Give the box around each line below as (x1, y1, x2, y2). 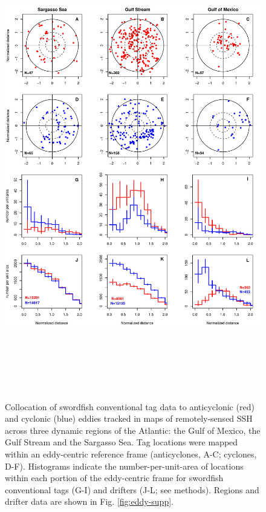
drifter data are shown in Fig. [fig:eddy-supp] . (5, 495, 174, 508)
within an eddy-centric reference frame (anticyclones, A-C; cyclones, (5, 447, 257, 460)
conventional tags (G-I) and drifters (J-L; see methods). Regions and (5, 483, 259, 496)
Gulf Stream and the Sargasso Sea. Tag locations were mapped (5, 436, 238, 448)
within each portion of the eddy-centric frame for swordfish (5, 471, 224, 484)
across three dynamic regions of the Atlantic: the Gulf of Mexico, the (5, 424, 261, 436)
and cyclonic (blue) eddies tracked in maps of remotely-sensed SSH (5, 412, 253, 425)
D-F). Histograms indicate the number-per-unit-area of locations (5, 459, 244, 472)
